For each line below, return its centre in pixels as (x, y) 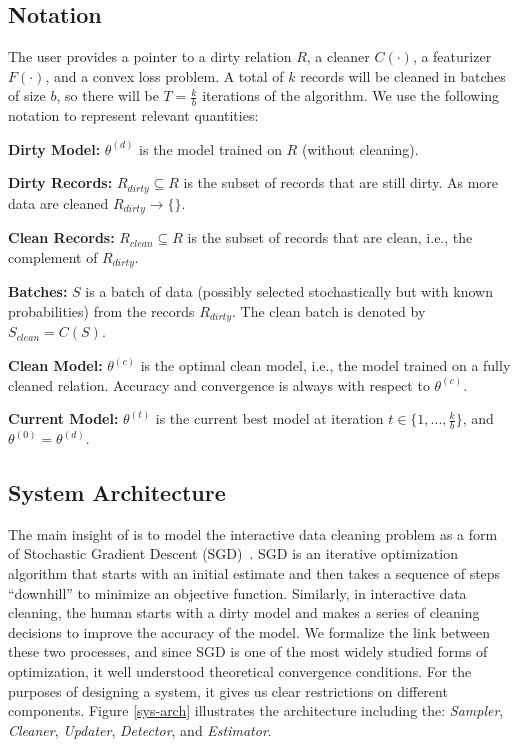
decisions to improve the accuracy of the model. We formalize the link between (249, 631)
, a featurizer (452, 56)
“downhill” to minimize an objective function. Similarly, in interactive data (237, 592)
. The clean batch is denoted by (328, 310)
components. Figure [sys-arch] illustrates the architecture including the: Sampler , (256, 710)
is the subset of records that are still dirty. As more (341, 182)
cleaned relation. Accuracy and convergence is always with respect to (219, 384)
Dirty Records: (60, 182)
